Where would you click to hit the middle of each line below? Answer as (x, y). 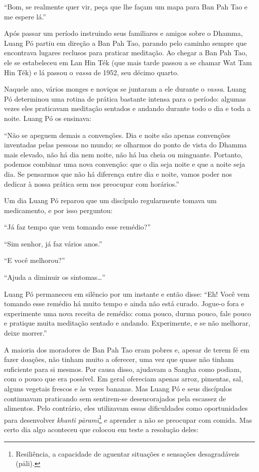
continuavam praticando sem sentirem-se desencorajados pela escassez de (115, 398)
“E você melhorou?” (35, 260)
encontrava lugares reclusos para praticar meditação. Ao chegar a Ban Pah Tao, (126, 53)
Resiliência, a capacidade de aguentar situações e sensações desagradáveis (128, 453)
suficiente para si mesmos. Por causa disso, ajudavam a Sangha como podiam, (123, 369)
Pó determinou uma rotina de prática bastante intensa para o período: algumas (125, 98)
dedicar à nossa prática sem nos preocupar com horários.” (92, 183)
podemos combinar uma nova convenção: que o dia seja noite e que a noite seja (125, 164)
